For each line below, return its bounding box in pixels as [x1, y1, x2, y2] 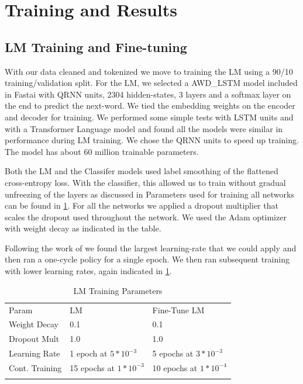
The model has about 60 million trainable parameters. [5, 145, 199, 157]
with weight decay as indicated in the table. [5, 222, 161, 234]
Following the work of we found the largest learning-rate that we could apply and [5, 241, 297, 254]
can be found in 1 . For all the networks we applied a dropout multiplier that [5, 199, 278, 212]
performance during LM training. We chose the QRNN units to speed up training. [5, 134, 299, 146]
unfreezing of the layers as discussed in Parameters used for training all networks [5, 188, 294, 200]
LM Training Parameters [73, 284, 163, 296]
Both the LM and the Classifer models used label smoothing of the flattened [5, 165, 278, 177]
